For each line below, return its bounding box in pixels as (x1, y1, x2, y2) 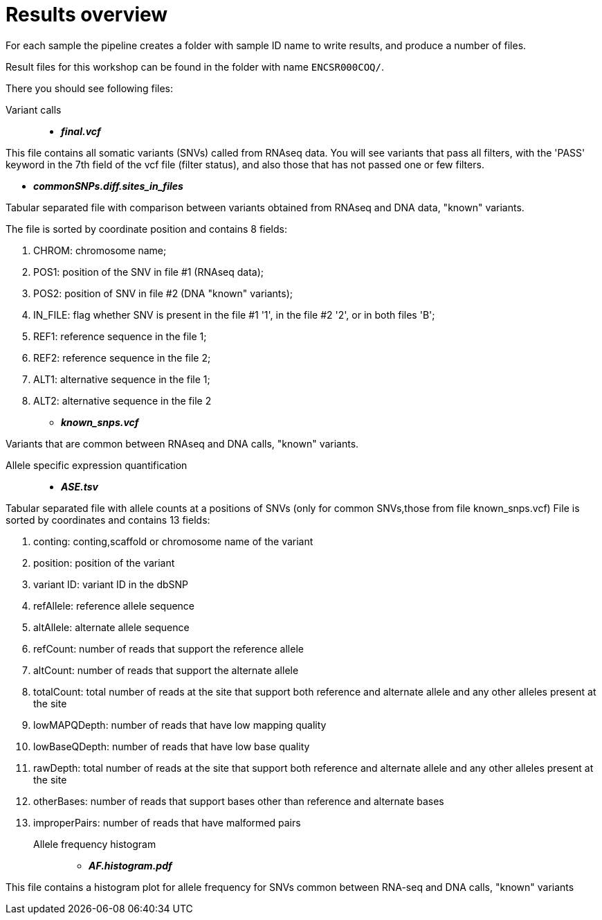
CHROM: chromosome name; (33, 244, 167, 256)
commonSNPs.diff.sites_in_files (33, 179, 183, 192)
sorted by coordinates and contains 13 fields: (6, 513, 210, 526)
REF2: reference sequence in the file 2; (33, 351, 211, 364)
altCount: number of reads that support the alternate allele (33, 664, 299, 676)
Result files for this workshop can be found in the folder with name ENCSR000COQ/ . (6, 60, 384, 73)
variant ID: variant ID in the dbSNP (33, 578, 189, 590)
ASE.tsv (61, 480, 98, 493)
